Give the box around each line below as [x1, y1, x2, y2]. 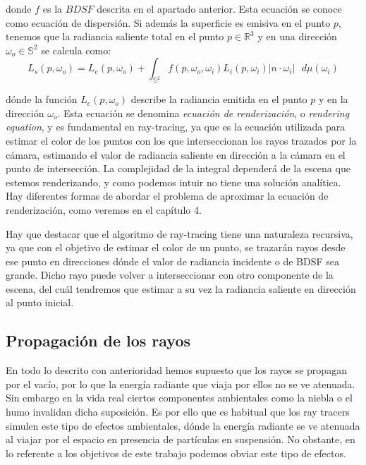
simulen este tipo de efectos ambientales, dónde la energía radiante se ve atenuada [6, 418, 360, 433]
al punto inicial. [6, 295, 74, 310]
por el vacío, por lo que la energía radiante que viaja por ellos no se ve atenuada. [6, 376, 355, 391]
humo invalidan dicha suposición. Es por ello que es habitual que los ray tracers [6, 404, 350, 419]
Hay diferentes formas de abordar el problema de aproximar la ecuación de [6, 188, 329, 203]
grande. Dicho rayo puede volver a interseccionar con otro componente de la [6, 267, 334, 282]
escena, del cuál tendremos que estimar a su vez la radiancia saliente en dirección [6, 281, 356, 296]
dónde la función [6, 92, 78, 107]
